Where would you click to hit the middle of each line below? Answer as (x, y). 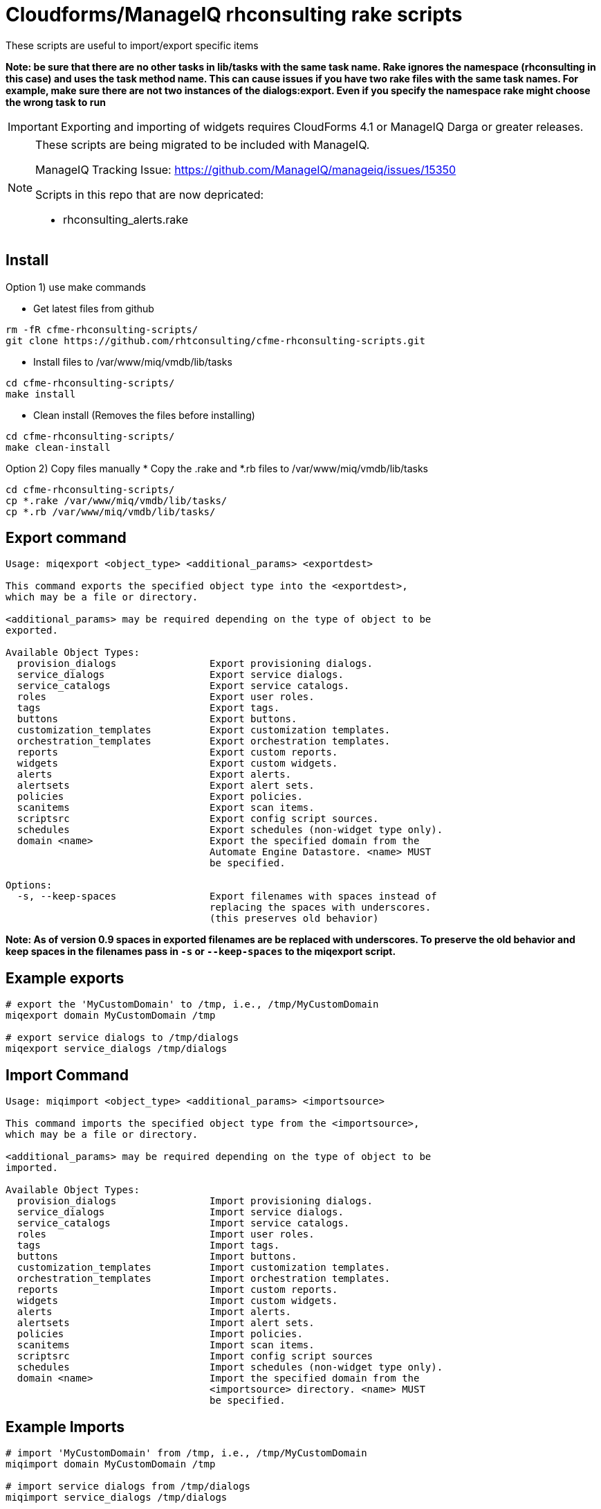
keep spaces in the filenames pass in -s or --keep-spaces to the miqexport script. (201, 952)
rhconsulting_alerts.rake (126, 219)
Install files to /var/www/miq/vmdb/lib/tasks (133, 361)
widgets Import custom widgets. (177, 1301)
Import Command (67, 1075)
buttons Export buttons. (157, 719)
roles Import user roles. (166, 1234)
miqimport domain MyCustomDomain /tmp (111, 1464)
